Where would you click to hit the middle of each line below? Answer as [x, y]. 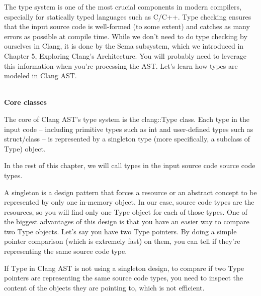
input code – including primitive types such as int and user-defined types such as [129, 129]
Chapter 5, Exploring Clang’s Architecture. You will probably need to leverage [125, 55]
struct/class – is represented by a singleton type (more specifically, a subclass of [127, 139]
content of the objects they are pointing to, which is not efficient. [104, 287]
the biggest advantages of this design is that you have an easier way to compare [127, 221]
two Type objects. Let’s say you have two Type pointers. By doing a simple [120, 231]
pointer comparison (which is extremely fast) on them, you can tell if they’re [122, 241]
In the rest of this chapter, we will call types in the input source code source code [130, 165]
